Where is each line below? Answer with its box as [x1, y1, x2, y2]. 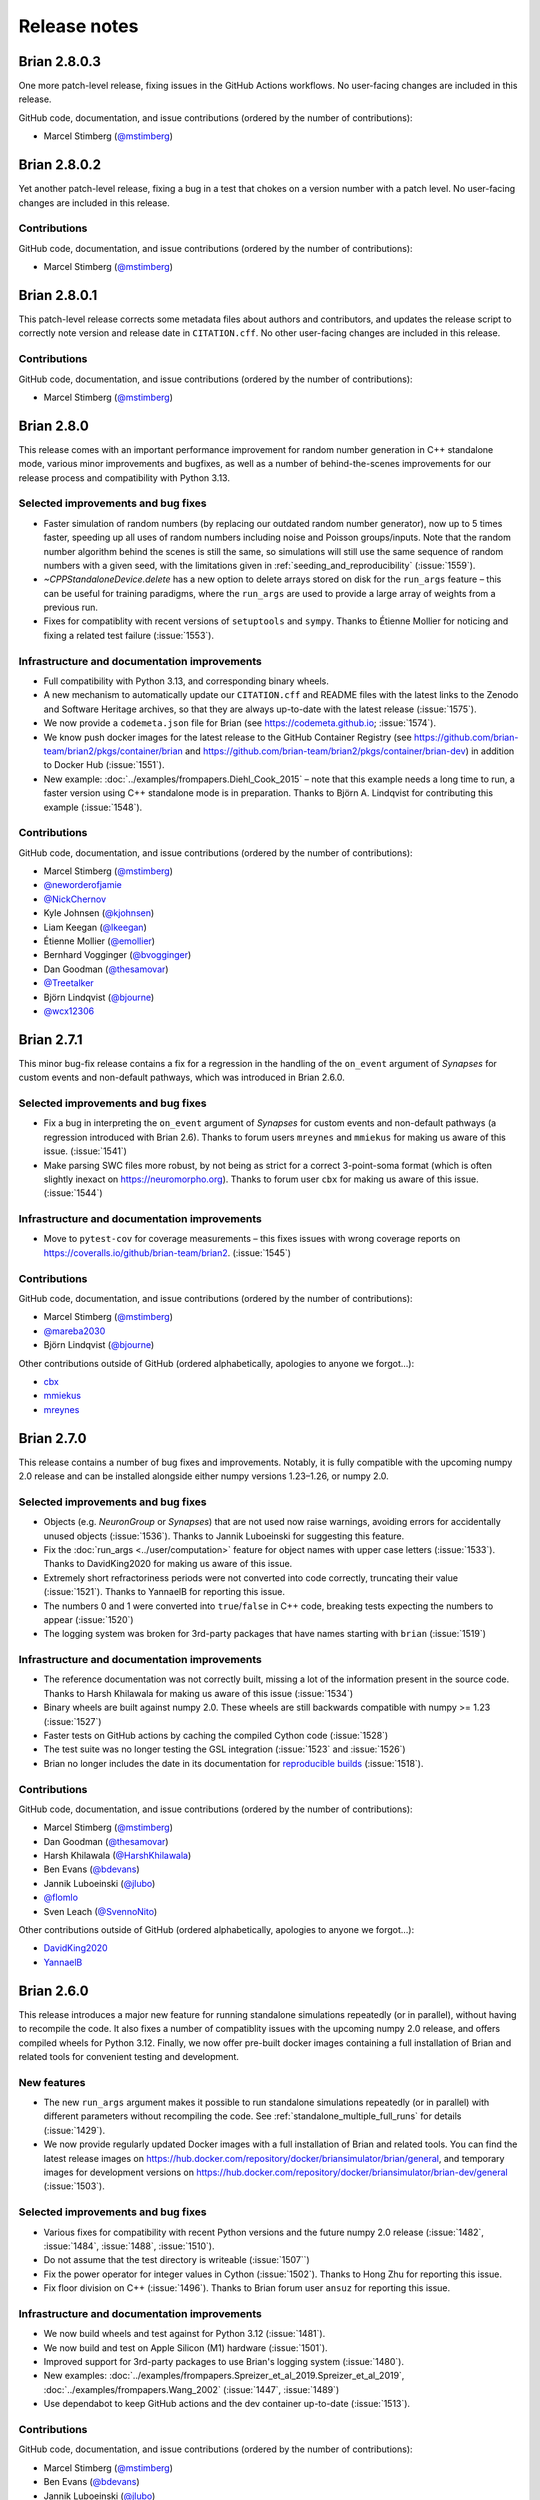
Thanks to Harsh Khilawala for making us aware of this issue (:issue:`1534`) [43, 1687, 354, 1699]
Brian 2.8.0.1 [18, 286, 98, 304]
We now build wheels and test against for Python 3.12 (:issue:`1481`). [43, 2328, 326, 2340]
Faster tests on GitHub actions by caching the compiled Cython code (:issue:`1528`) [43, 1730, 389, 1741]
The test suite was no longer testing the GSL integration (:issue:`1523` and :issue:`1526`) [43, 1743, 406, 1755]
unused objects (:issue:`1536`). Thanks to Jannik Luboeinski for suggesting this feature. [43, 1530, 405, 1542]
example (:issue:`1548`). [43, 801, 143, 813]
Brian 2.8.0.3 [18, 53, 102, 70]
